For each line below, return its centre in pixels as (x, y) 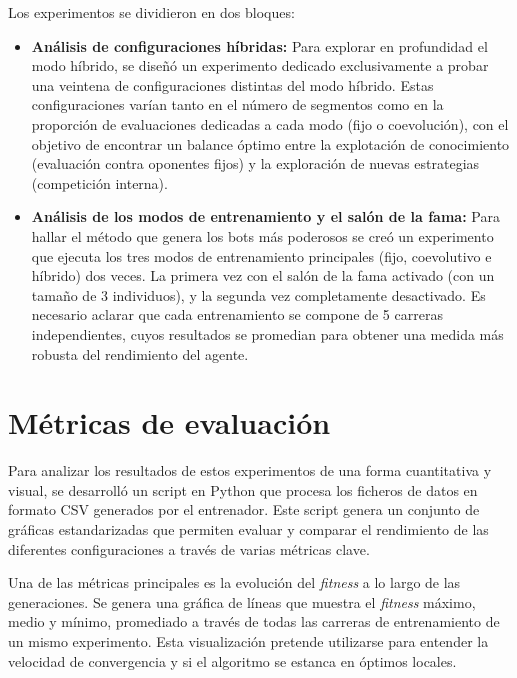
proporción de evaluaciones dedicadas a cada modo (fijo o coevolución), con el (270, 123)
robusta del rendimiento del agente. (140, 353)
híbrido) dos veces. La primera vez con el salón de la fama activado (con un (263, 275)
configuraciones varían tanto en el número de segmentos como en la (237, 104)
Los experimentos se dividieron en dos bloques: (151, 12)
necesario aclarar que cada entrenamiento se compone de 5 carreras (237, 314)
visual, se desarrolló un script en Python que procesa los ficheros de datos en (243, 489)
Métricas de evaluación (169, 422)
